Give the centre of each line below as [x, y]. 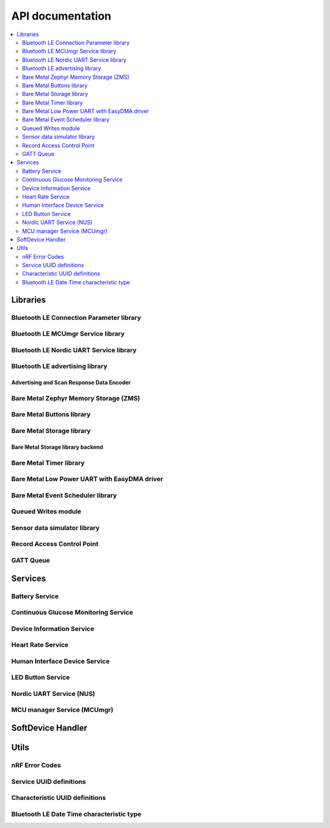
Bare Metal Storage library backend [57, 447]
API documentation [61, 16]
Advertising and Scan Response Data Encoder [71, 383]
